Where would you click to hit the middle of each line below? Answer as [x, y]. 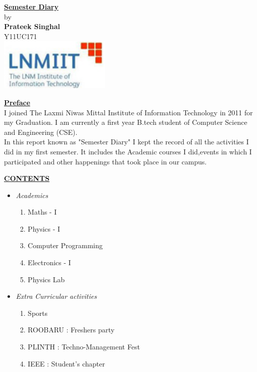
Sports [38, 313]
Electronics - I [49, 262]
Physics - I [44, 228]
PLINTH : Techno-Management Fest [84, 347]
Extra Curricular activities [56, 296]
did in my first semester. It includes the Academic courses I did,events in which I [128, 151]
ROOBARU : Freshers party [71, 330]
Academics [32, 195]
